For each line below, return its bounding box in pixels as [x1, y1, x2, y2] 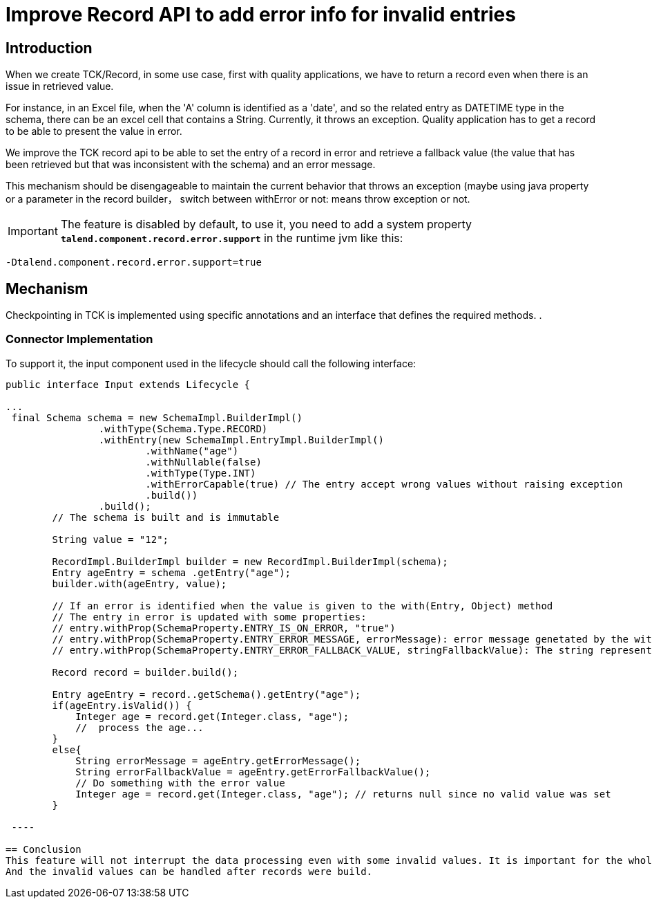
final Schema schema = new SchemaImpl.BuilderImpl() [11, 412, 303, 423]
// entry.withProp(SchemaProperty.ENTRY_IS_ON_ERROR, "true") [52, 622, 396, 634]
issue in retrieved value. [6, 80, 114, 93]
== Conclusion [6, 843, 81, 855]
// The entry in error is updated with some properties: [52, 611, 367, 622]
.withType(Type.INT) [145, 467, 256, 479]
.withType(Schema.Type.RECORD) [98, 423, 268, 434]
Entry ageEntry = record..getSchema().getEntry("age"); [52, 688, 361, 700]
